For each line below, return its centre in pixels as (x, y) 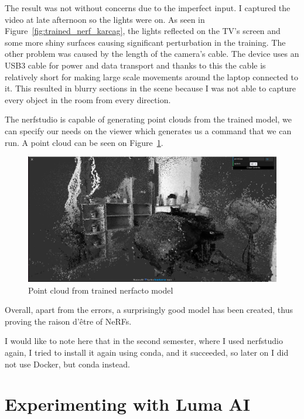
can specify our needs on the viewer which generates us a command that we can (148, 130)
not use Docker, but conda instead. (67, 364)
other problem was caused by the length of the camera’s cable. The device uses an (152, 54)
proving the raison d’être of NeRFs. (68, 321)
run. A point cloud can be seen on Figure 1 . (84, 142)
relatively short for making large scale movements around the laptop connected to (151, 76)
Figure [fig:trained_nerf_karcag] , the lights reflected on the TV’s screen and (143, 31)
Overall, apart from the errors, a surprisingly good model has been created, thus (149, 310)
